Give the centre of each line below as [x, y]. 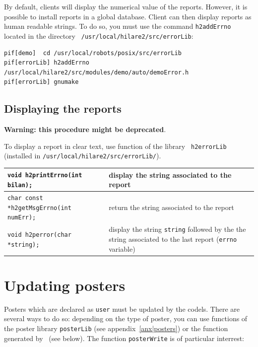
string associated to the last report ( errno [173, 239]
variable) [122, 248]
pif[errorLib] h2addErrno [47, 63]
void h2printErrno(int [45, 175]
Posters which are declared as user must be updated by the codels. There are [122, 309]
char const [25, 198]
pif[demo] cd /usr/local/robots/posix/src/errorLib [93, 53]
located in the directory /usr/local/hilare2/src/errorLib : [99, 35]
